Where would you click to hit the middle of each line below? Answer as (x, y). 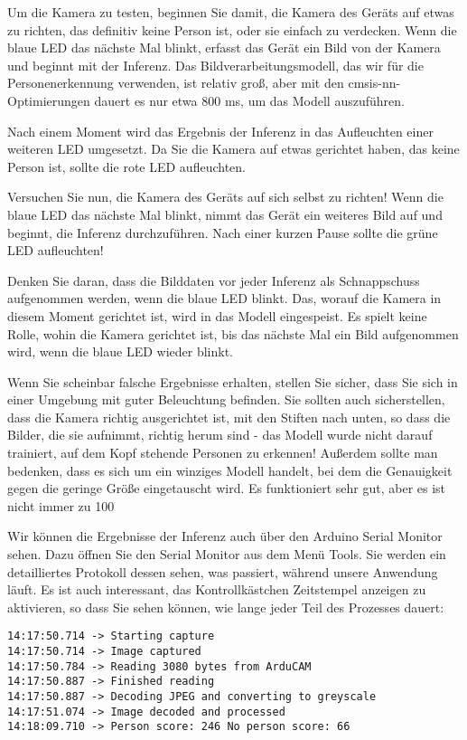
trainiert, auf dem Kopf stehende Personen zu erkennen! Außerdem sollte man (223, 453)
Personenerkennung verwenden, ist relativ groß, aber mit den (176, 83)
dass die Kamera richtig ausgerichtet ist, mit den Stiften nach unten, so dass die (229, 417)
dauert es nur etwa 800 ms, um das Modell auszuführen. (249, 100)
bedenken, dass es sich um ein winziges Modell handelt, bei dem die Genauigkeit (230, 470)
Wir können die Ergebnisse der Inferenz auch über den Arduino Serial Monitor (225, 536)
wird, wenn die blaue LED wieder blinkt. (120, 351)
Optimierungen (49, 100)
